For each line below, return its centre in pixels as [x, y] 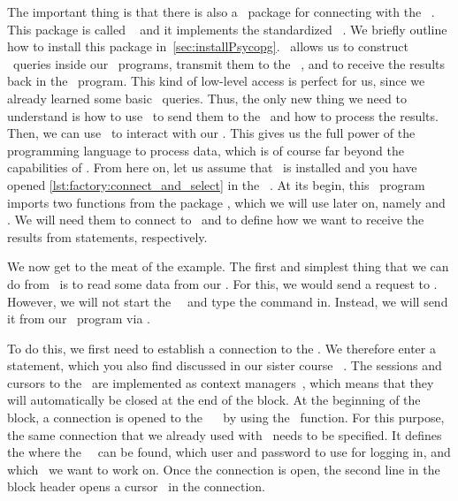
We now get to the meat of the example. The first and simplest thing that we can [228, 266]
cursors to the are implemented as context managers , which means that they [221, 382]
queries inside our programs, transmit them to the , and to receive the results [229, 63]
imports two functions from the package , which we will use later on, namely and [226, 202]
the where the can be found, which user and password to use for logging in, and [229, 452]
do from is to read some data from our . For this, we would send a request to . [222, 283]
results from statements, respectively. [107, 236]
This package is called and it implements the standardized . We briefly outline [227, 29]
